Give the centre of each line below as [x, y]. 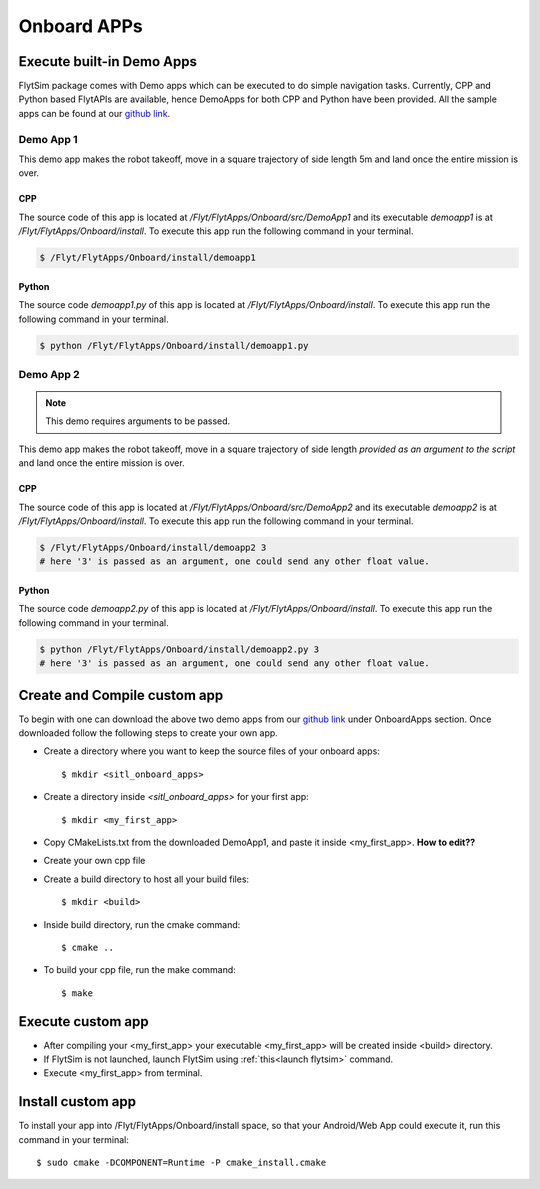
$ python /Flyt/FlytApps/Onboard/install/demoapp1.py [174, 345]
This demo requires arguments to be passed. [138, 421]
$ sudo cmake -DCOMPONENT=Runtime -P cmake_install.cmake [181, 1163]
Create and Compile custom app [121, 695]
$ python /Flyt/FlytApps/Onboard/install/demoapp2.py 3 [179, 649]
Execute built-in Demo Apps [107, 61]
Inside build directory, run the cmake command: [142, 924]
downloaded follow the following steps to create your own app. [148, 733]
